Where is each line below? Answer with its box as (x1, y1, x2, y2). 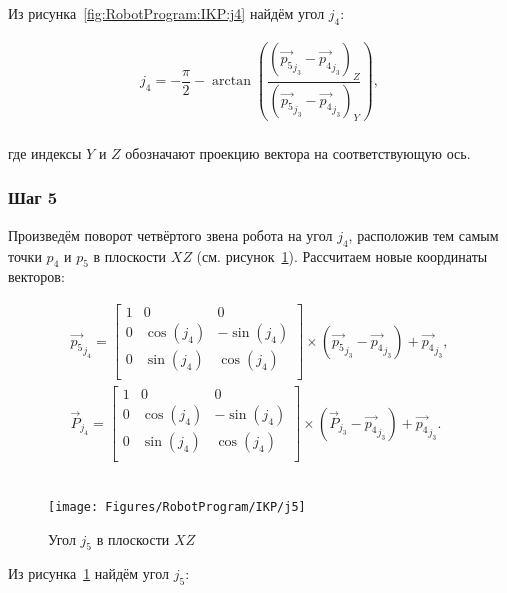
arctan (212, 74, 252, 89)
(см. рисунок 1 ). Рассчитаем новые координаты (196, 245, 488, 266)
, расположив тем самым (348, 224, 499, 245)
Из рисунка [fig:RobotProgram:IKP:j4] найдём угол (8, 3, 325, 23)
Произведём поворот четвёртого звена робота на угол (8, 224, 333, 245)
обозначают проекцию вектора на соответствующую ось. (125, 142, 471, 163)
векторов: (8, 266, 65, 287)
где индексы (8, 142, 82, 163)
